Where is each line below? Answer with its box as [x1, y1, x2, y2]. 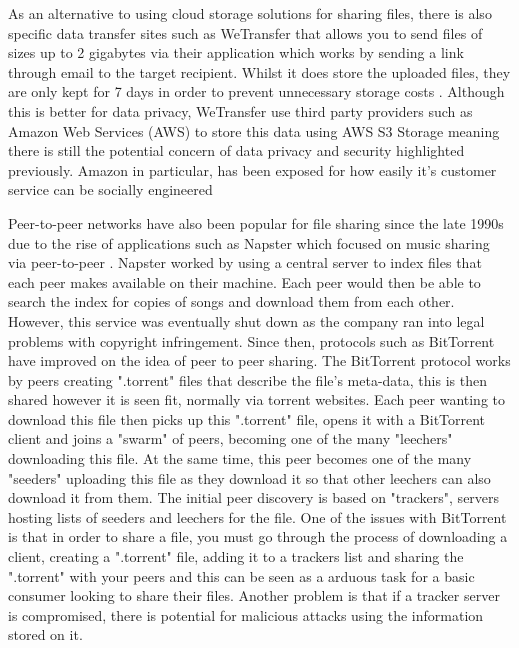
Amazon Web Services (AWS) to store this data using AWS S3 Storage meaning [8, 120, 500, 141]
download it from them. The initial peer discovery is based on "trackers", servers [8, 487, 500, 508]
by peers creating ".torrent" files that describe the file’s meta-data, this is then [8, 369, 487, 390]
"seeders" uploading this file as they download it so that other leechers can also [8, 467, 491, 488]
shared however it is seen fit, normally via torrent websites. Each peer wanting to [8, 389, 505, 410]
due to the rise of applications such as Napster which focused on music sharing [8, 232, 490, 253]
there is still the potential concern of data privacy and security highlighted [8, 140, 465, 161]
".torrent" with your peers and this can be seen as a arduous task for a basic [8, 565, 475, 586]
